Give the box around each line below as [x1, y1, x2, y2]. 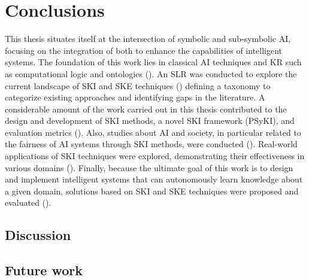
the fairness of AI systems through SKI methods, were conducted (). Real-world [5, 138, 298, 150]
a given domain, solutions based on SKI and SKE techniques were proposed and [5, 184, 299, 197]
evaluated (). [5, 196, 51, 209]
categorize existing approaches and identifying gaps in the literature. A [5, 91, 265, 104]
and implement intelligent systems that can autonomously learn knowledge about [5, 173, 303, 185]
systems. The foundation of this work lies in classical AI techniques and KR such [5, 56, 302, 68]
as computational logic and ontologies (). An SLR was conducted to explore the [5, 67, 297, 80]
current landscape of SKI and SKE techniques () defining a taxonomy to [5, 79, 271, 92]
